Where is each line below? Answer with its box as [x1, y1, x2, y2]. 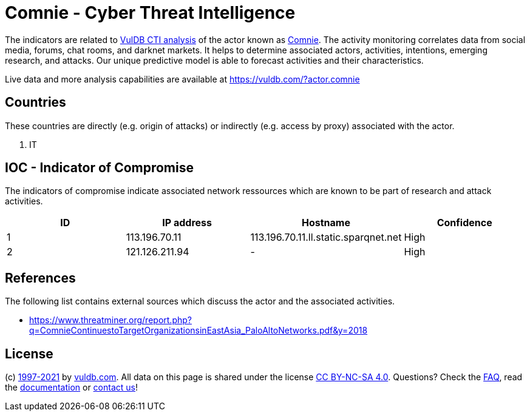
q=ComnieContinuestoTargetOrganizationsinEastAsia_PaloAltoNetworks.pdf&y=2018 [29, 325, 368, 336]
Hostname [301, 216, 350, 229]
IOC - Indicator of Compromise [5, 160, 194, 176]
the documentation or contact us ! [5, 382, 138, 393]
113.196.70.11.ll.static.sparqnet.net [250, 231, 402, 244]
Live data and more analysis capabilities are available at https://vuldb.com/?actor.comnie [5, 73, 360, 84]
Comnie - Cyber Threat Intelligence [5, 2, 296, 23]
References [5, 270, 76, 286]
